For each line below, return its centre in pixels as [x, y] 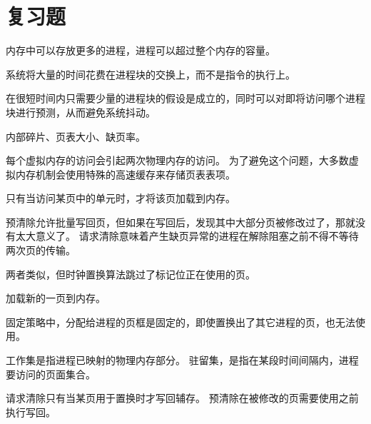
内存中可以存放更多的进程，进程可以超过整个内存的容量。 [141, 50]
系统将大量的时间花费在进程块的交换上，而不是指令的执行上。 [151, 74]
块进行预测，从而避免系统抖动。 [81, 112]
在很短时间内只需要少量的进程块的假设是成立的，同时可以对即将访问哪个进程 [185, 98]
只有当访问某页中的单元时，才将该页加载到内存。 [121, 198]
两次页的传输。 [41, 250]
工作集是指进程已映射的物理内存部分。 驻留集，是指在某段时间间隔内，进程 [182, 360]
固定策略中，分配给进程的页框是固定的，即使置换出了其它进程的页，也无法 [181, 322]
